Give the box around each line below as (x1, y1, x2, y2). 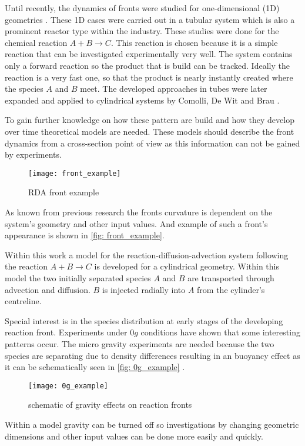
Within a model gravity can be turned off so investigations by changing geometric (5, 418, 299, 430)
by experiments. (5, 148, 62, 161)
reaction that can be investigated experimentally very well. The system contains (5, 48, 293, 60)
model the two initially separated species (5, 271, 151, 284)
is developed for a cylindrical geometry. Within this (94, 260, 280, 272)
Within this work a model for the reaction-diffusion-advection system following (5, 248, 289, 261)
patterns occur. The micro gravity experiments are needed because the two (5, 337, 274, 350)
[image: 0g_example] (28, 381, 109, 390)
